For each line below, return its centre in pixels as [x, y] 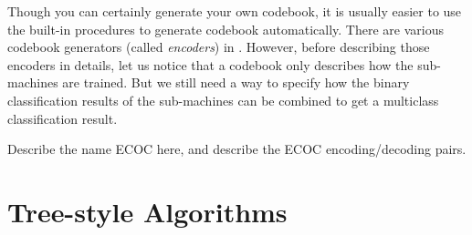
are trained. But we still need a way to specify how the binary [236, 82]
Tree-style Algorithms [147, 211]
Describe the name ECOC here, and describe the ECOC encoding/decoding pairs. [237, 149]
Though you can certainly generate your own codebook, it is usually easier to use [235, 11]
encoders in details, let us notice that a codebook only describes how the [210, 64]
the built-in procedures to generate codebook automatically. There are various [226, 29]
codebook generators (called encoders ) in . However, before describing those [219, 47]
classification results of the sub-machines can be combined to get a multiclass [223, 100]
